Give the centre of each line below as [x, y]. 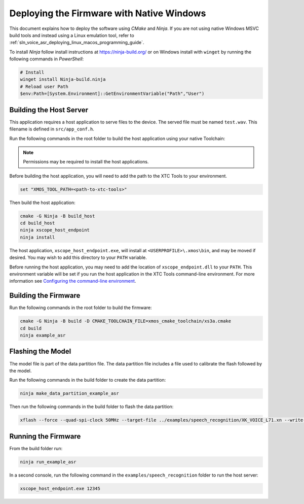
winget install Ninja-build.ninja [63, 79]
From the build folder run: [36, 448]
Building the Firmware [45, 296]
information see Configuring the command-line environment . [73, 281]
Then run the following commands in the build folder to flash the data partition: [91, 407]
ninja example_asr [43, 335]
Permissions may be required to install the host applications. [86, 162]
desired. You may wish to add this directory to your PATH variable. [78, 258]
